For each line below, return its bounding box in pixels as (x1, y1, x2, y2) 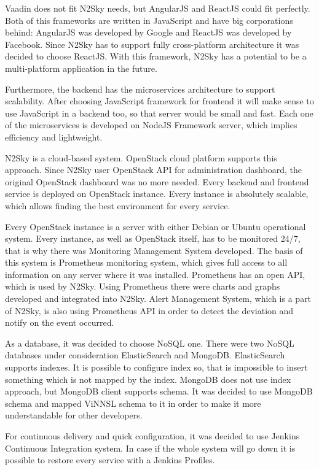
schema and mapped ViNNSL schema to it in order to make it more (5, 396, 261, 409)
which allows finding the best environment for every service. (5, 199, 230, 212)
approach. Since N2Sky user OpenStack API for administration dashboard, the (5, 163, 302, 176)
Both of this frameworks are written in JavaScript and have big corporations (5, 13, 293, 26)
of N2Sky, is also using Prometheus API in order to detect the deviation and (5, 304, 294, 317)
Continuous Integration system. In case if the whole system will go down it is (5, 441, 296, 454)
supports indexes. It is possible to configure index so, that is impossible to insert (5, 361, 308, 374)
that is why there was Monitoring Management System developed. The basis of (5, 244, 303, 256)
